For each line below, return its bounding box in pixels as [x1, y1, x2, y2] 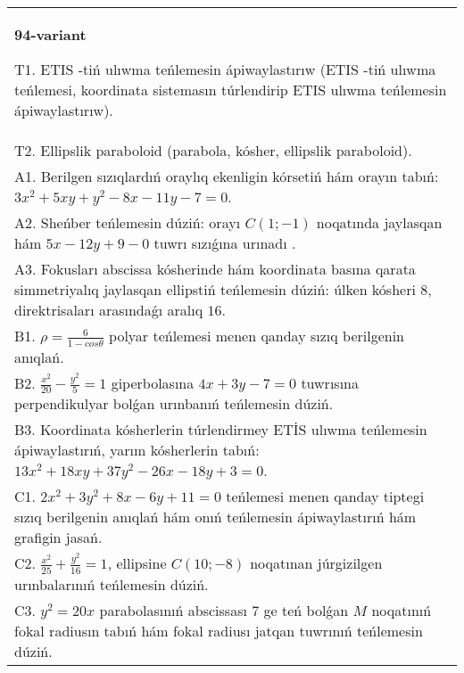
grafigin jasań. [14, 527, 103, 548]
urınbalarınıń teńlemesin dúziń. [14, 573, 209, 595]
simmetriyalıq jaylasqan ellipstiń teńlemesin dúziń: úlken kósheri [14, 279, 416, 300]
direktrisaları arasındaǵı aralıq [14, 300, 203, 320]
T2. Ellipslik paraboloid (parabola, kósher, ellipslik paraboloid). [14, 140, 412, 160]
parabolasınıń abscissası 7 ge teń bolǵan [99, 599, 349, 620]
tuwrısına [301, 372, 359, 393]
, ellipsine [107, 553, 167, 574]
